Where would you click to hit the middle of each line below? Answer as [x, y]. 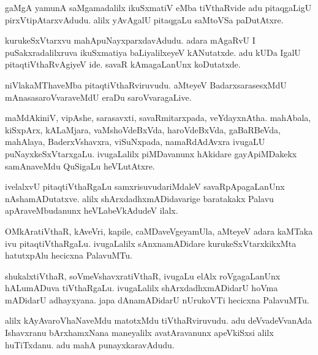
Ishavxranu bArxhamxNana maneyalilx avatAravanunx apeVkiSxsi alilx [139, 333]
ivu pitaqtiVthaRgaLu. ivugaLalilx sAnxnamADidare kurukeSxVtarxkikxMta [151, 243]
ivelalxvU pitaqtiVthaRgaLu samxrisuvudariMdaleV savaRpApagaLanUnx [145, 186]
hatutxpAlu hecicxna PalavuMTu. [69, 255]
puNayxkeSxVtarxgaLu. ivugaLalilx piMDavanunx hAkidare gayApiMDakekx [151, 153]
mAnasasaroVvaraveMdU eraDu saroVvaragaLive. [98, 97]
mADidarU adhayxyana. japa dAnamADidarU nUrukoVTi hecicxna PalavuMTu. [157, 299]
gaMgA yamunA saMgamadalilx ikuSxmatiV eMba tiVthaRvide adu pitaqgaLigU [158, 7]
